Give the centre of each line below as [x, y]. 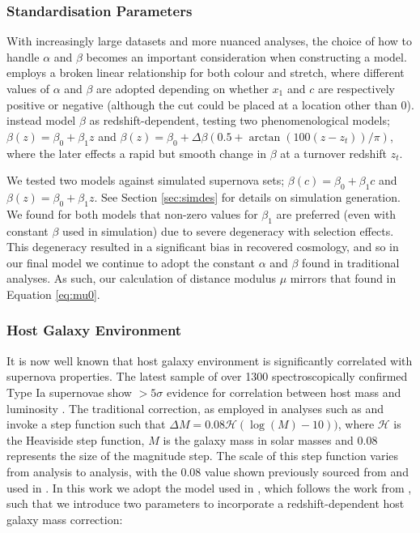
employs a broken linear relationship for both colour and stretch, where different [206, 72]
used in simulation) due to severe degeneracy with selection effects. [228, 230]
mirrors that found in [343, 278]
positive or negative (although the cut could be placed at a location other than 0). [210, 104]
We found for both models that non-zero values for [132, 213]
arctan [265, 137]
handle [23, 56]
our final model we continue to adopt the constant [131, 262]
